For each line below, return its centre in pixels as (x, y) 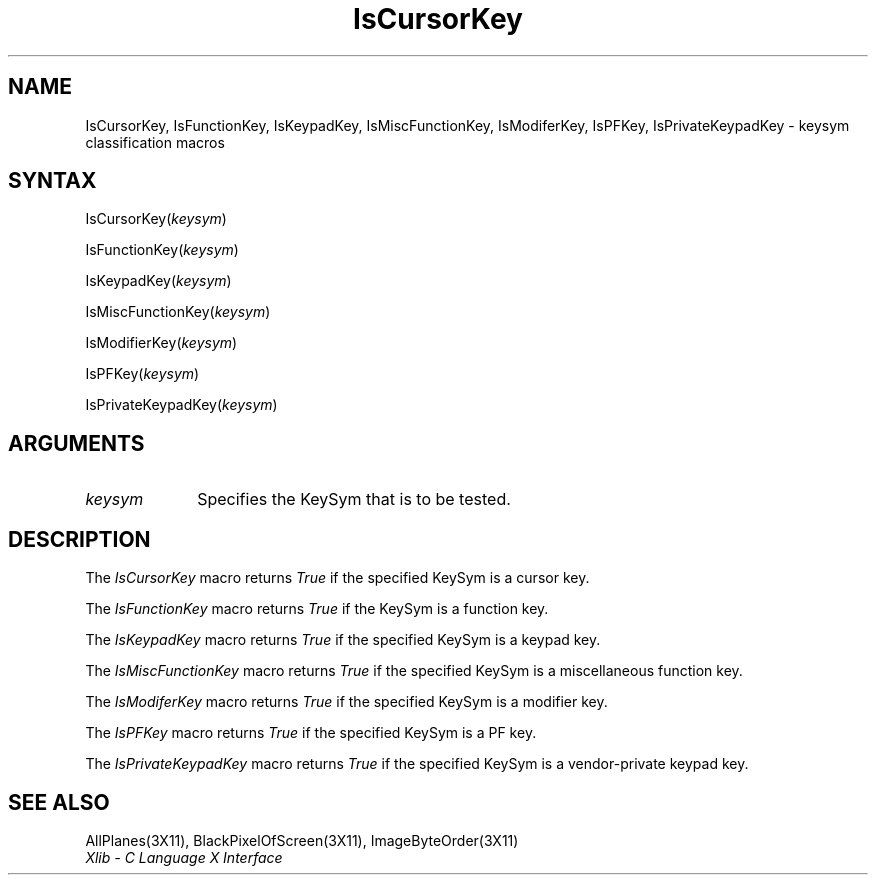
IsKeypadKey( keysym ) (158, 281)
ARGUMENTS (76, 443)
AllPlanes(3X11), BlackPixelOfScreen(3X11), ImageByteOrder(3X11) (302, 840)
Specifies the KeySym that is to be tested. (354, 499)
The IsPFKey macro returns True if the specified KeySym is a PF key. (311, 733)
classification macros (155, 142)
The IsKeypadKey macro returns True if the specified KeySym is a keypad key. (343, 640)
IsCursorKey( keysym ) (156, 219)
